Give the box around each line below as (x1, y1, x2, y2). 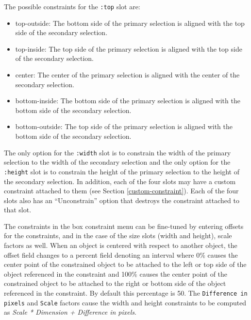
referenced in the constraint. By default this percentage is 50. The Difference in (4, 288, 248, 298)
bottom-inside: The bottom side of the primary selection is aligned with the (15, 95, 240, 106)
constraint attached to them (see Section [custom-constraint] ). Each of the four (4, 186, 239, 196)
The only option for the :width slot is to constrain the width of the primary (4, 147, 231, 157)
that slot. (4, 205, 32, 215)
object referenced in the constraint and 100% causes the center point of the (4, 268, 228, 279)
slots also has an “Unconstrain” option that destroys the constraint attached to (4, 195, 239, 205)
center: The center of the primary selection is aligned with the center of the (15, 70, 240, 80)
